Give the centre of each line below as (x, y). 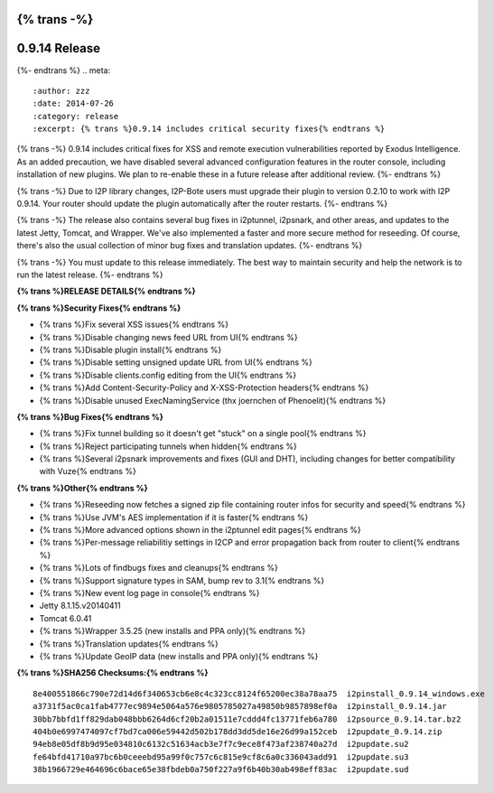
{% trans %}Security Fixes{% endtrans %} (99, 308)
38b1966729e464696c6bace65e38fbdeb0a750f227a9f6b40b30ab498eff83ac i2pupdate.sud (221, 770)
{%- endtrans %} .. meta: (64, 70)
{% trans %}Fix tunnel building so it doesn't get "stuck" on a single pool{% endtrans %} (203, 434)
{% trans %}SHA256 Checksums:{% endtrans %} (112, 673)
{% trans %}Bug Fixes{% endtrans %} (90, 416)
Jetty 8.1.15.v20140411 (80, 606)
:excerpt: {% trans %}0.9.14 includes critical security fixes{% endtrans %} (209, 129)
